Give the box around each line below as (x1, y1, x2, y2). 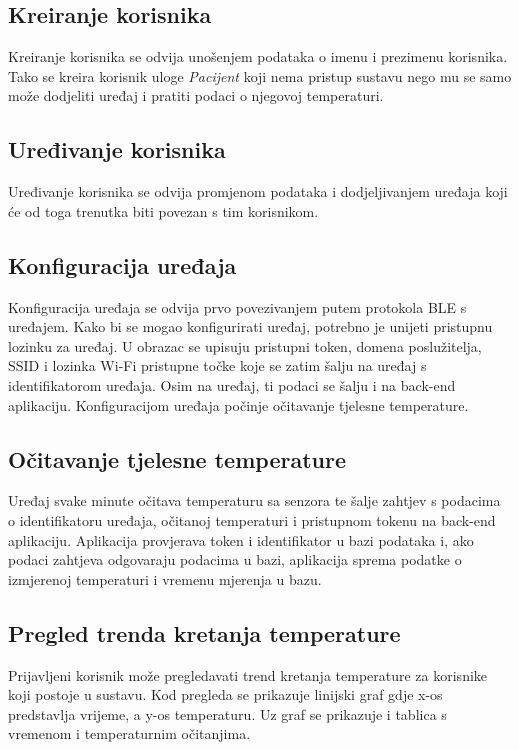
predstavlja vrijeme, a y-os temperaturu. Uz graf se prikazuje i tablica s (8, 703, 447, 724)
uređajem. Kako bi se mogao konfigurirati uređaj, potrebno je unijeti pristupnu (8, 316, 493, 337)
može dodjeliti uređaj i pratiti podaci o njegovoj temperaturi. (8, 85, 384, 106)
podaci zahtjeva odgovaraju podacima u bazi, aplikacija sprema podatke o (8, 549, 462, 570)
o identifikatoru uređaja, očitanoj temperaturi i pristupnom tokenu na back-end (8, 509, 496, 530)
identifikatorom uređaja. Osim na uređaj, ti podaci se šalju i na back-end (8, 374, 456, 395)
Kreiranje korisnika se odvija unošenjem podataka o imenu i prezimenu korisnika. (8, 46, 508, 67)
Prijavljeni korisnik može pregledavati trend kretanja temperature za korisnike (8, 664, 488, 685)
